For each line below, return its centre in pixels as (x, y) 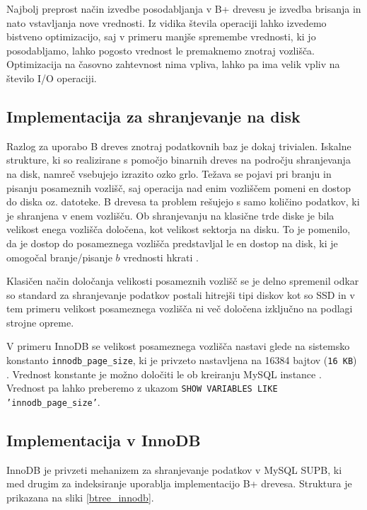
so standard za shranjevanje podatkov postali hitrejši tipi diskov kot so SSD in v (181, 294)
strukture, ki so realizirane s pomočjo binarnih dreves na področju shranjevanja (179, 160)
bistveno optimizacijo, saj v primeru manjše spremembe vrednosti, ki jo (161, 36)
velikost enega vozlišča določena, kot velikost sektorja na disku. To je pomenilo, (179, 229)
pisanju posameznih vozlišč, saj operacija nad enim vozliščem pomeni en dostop (179, 187)
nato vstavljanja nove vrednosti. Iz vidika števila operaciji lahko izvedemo (167, 22)
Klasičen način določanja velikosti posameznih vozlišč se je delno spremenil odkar (183, 281)
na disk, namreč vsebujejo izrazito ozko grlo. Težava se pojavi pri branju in (169, 173)
